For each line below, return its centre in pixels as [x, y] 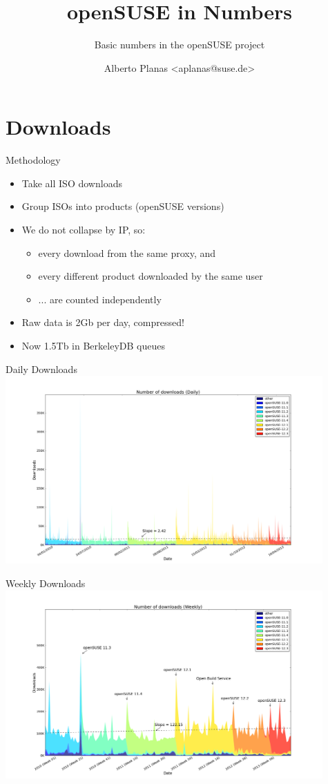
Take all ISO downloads [72, 183]
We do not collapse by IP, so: [84, 230]
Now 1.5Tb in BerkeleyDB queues [93, 345]
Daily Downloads [41, 369]
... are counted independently [100, 299]
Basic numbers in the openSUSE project [180, 45]
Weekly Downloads [46, 583]
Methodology [33, 160]
